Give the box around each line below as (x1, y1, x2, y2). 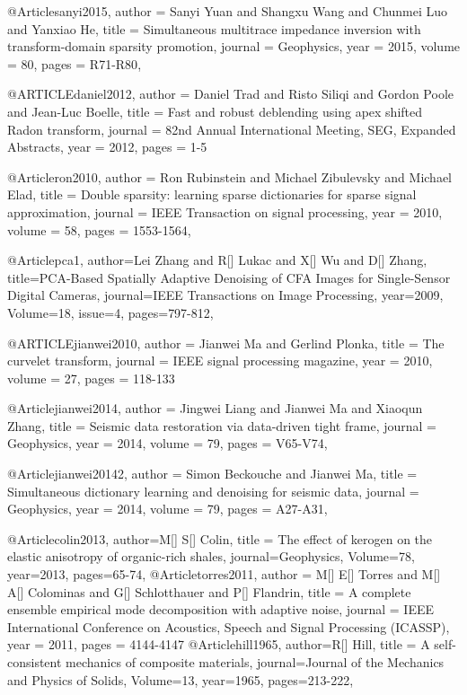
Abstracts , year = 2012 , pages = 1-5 (7, 137, 207, 156)
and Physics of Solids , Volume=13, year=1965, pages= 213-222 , (7, 670, 354, 689)
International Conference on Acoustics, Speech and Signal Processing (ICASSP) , (7, 617, 450, 636)
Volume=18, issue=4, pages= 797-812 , (7, 303, 214, 321)
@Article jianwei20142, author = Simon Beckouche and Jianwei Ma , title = (7, 464, 418, 483)
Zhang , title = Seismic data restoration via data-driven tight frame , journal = (7, 416, 436, 435)
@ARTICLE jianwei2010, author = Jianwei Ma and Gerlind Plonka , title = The (7, 333, 445, 352)
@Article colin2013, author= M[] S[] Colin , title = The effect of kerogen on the (7, 529, 433, 548)
